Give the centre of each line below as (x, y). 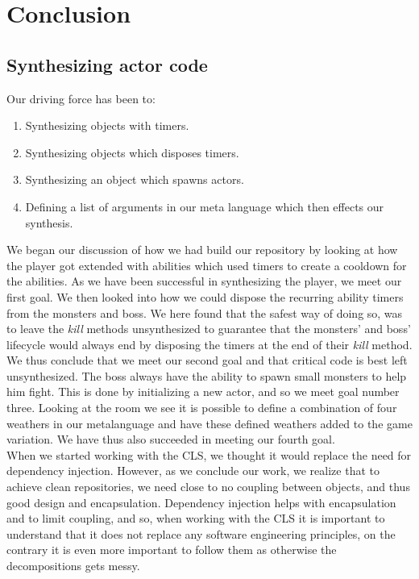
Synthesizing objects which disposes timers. (132, 152)
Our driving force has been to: (81, 98)
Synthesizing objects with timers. (107, 125)
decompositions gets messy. (73, 566)
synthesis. (49, 222)
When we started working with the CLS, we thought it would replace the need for (209, 454)
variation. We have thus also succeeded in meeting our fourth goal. (171, 439)
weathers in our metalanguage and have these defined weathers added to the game (209, 423)
